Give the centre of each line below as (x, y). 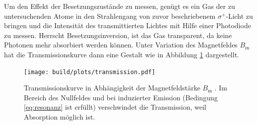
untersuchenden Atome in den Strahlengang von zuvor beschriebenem (110, 16)
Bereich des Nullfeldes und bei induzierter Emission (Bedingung (121, 97)
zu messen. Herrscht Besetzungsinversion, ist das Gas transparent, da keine (118, 35)
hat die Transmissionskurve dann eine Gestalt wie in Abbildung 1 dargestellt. (122, 54)
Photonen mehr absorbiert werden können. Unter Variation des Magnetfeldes (121, 45)
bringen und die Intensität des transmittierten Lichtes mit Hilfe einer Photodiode (128, 25)
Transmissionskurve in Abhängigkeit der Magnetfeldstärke (112, 88)
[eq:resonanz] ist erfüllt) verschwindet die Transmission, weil (115, 107)
